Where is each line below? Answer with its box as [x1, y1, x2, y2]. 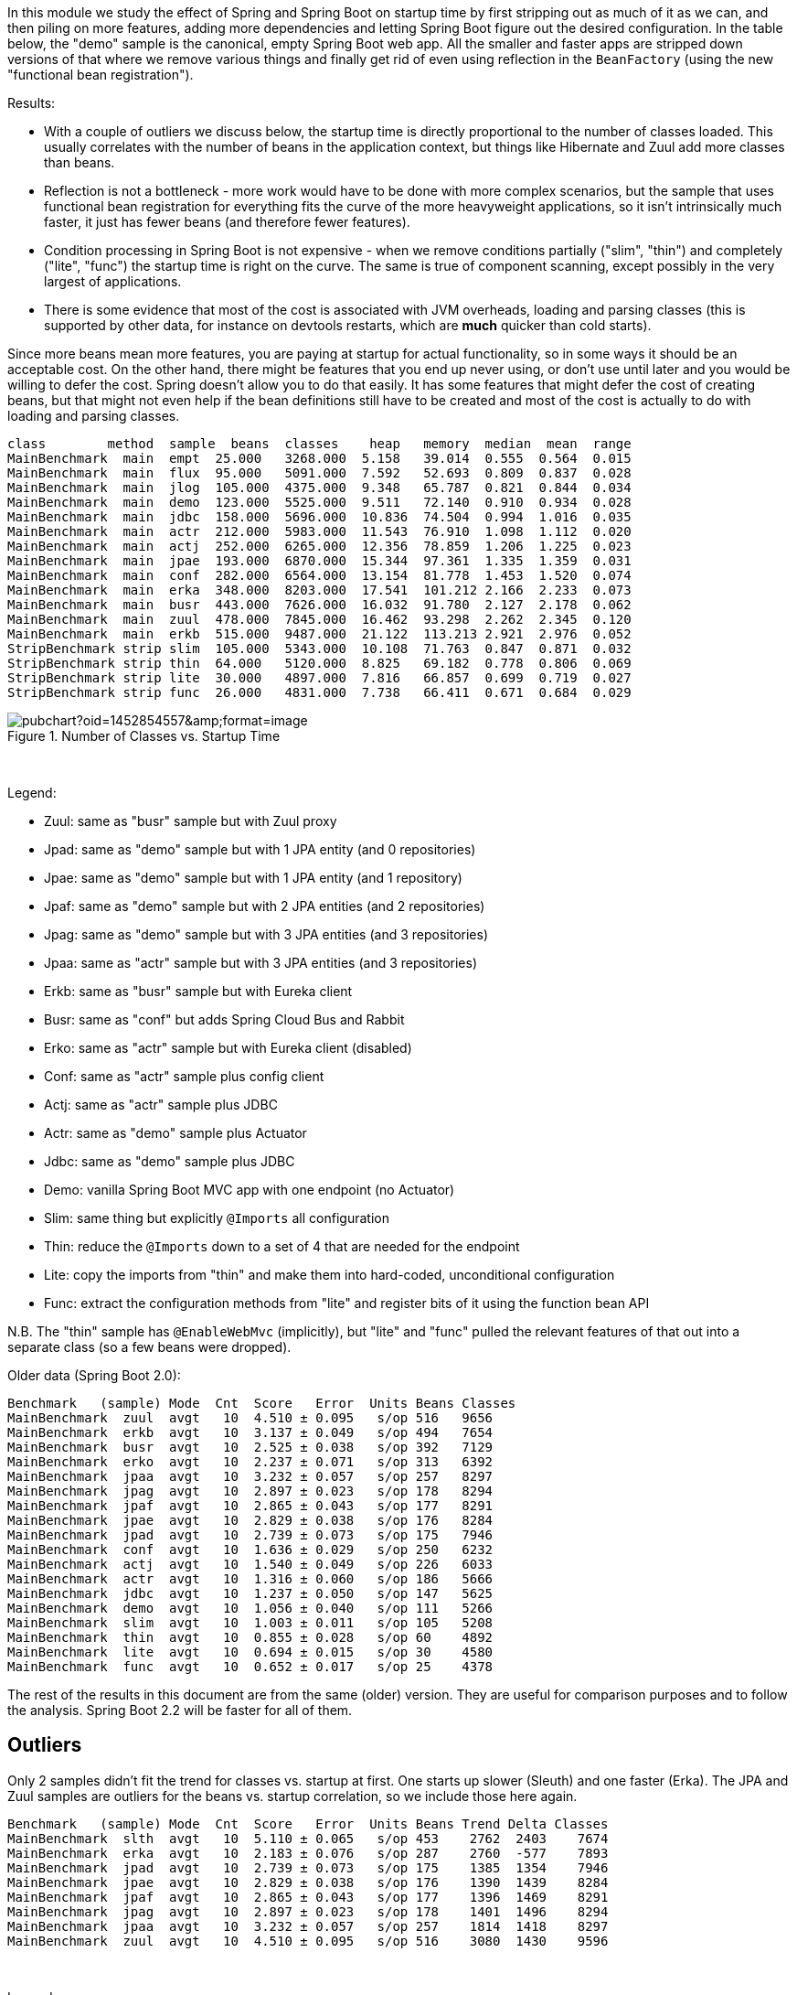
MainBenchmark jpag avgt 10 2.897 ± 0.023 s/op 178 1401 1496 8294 [7, 1904, 609, 1919]
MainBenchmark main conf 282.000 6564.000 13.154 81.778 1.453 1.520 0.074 [7, 568, 632, 583]
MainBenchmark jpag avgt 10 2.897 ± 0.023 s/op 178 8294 [7, 1484, 494, 1498]
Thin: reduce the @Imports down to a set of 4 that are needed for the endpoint [44, 1239, 520, 1254]
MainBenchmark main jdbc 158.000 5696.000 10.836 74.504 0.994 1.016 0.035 [7, 509, 632, 524]
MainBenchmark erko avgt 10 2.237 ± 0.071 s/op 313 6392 [7, 1454, 494, 1469]
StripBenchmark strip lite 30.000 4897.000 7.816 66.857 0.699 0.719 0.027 [7, 670, 632, 685]
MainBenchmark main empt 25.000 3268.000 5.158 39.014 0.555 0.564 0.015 [7, 451, 632, 466]
